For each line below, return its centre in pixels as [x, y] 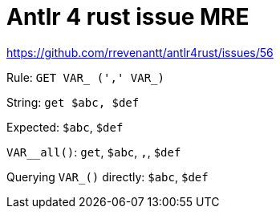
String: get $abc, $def [73, 102]
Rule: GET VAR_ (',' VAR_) [85, 77]
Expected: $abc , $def [65, 127]
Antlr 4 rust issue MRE [128, 17]
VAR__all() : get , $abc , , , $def [94, 152]
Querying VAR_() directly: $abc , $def [108, 176]
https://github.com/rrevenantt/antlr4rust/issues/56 [140, 52]
